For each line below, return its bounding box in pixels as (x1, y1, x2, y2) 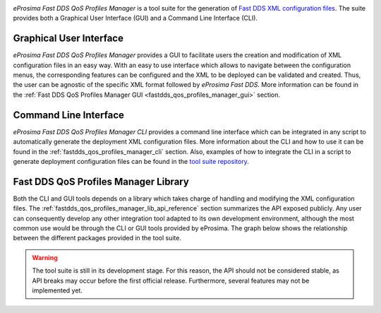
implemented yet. (32, 286, 83, 295)
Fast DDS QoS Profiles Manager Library (13, 175, 190, 187)
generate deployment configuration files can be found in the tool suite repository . (13, 157, 250, 165)
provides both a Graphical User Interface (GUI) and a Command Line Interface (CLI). (13, 14, 258, 23)
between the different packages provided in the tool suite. (13, 234, 181, 242)
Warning (32, 253, 58, 261)
